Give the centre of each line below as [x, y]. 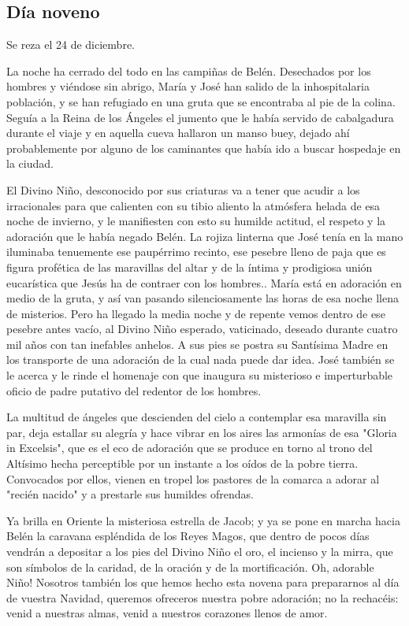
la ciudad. [30, 163]
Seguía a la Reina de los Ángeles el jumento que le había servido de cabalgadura [200, 117]
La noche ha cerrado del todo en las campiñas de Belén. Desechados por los [189, 70]
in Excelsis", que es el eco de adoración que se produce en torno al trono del [190, 448]
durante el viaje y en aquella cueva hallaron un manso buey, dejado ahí [178, 133]
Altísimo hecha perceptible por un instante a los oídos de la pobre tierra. [182, 463]
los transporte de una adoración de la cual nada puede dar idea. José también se [201, 359]
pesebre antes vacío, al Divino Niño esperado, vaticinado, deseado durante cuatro [202, 329]
